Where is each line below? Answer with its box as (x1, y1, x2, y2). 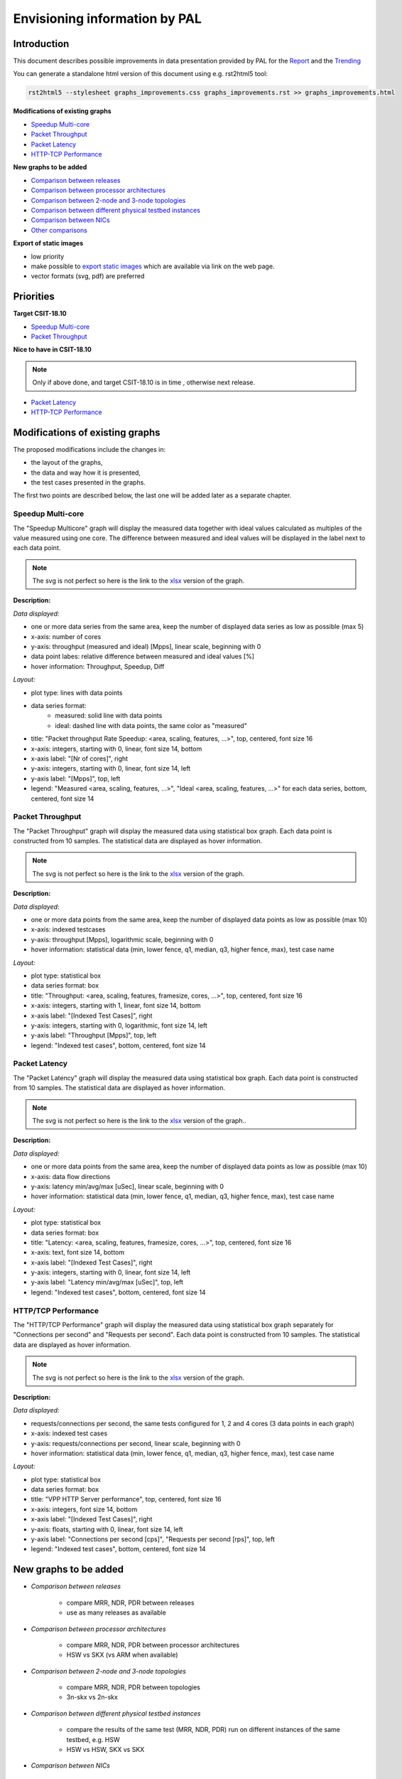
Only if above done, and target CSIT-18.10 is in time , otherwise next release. (32, 378, 256, 387)
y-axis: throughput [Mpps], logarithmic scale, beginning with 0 (31, 935, 214, 944)
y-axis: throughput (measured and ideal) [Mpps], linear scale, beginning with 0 (31, 643, 261, 651)
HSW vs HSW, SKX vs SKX (66, 1746, 145, 1754)
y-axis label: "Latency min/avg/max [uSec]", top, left (31, 1278, 184, 1287)
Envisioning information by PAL (13, 11, 202, 26)
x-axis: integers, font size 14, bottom (31, 1505, 138, 1514)
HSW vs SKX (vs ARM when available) (66, 1651, 178, 1659)
